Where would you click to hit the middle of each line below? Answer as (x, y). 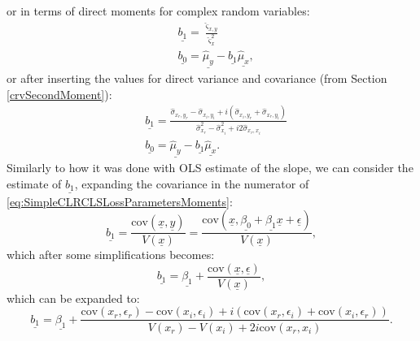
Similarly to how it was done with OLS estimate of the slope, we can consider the (210, 168)
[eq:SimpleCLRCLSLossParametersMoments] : (120, 201)
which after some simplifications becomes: (111, 255)
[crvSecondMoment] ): (59, 94)
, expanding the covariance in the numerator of (192, 183)
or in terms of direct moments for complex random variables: (158, 11)
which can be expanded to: (73, 298)
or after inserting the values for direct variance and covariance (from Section (197, 78)
